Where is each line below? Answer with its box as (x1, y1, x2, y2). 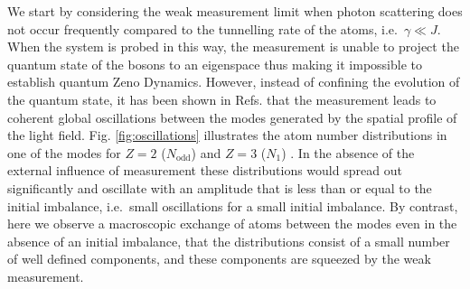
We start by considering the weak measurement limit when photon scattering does (7, 2, 463, 20)
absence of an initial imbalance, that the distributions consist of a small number (7, 231, 450, 250)
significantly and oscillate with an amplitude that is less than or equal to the (7, 178, 432, 197)
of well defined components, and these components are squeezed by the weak (7, 249, 431, 268)
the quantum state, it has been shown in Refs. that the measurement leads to (7, 89, 437, 108)
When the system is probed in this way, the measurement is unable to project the (7, 37, 459, 56)
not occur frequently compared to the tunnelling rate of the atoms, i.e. (7, 19, 398, 38)
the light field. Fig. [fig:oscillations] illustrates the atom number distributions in (7, 126, 447, 144)
